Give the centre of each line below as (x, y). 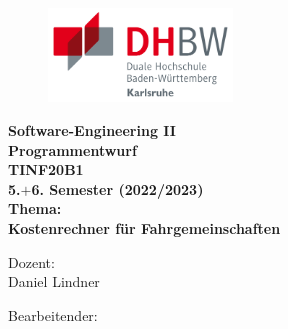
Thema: (35, 208)
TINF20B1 (46, 169)
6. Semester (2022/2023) (117, 188)
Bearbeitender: (53, 314)
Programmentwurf (72, 149)
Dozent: (31, 261)
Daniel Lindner (54, 281)
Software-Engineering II (92, 130)
